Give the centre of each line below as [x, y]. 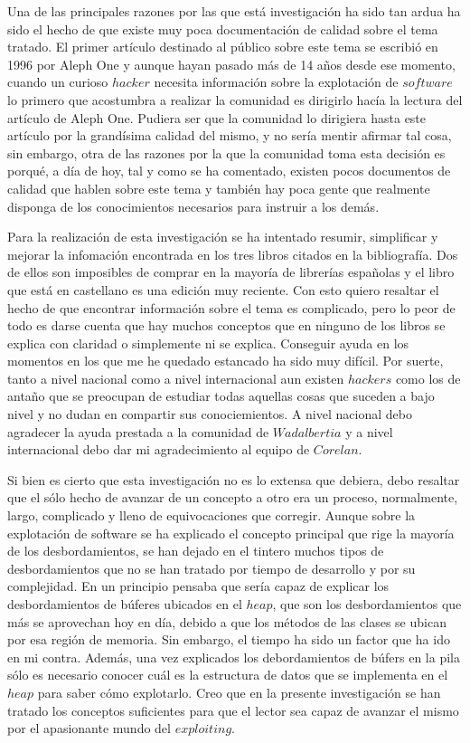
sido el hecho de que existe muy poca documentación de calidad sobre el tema [223, 29]
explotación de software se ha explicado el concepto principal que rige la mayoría [231, 533]
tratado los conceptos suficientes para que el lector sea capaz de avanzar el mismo [233, 710]
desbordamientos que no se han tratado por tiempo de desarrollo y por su [211, 568]
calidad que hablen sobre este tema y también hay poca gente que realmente [219, 188]
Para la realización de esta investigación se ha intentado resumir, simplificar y [223, 237]
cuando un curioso [58, 82]
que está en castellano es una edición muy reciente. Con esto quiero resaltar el [223, 289]
